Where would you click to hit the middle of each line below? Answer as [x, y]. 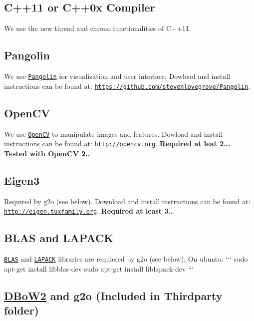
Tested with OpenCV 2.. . [48, 153]
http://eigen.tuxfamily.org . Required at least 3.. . [90, 211]
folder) [21, 310]
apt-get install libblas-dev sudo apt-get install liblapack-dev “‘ [99, 268]
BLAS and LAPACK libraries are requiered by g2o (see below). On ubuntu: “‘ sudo [126, 259]
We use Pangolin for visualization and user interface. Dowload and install [117, 76]
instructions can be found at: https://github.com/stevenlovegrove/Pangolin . [127, 86]
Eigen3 [22, 180]
